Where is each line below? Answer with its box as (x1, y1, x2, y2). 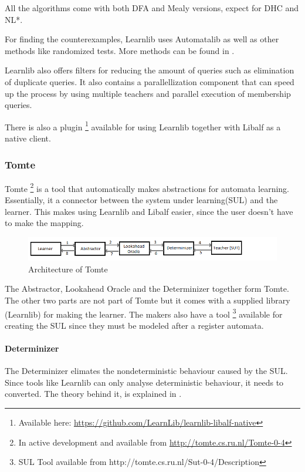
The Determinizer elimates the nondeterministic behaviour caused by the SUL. (5, 365, 288, 377)
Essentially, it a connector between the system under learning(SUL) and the (5, 194, 278, 206)
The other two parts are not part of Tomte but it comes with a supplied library (5, 294, 290, 306)
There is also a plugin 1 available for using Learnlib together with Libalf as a (5, 119, 281, 133)
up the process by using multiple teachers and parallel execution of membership (5, 87, 291, 99)
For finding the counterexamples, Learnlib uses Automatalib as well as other (5, 33, 279, 45)
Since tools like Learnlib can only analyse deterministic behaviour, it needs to (5, 376, 284, 388)
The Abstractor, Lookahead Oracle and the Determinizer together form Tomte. (5, 282, 289, 295)
